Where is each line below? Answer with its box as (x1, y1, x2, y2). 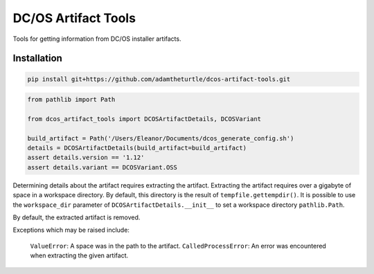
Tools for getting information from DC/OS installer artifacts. (12, 35, 181, 43)
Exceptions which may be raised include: (12, 226, 130, 235)
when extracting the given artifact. (30, 251, 129, 259)
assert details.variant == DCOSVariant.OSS (27, 163, 178, 171)
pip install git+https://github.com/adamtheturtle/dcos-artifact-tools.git (27, 75, 291, 83)
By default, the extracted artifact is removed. (12, 213, 141, 221)
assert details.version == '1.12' (27, 154, 145, 162)
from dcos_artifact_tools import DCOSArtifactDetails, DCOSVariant (27, 115, 262, 122)
